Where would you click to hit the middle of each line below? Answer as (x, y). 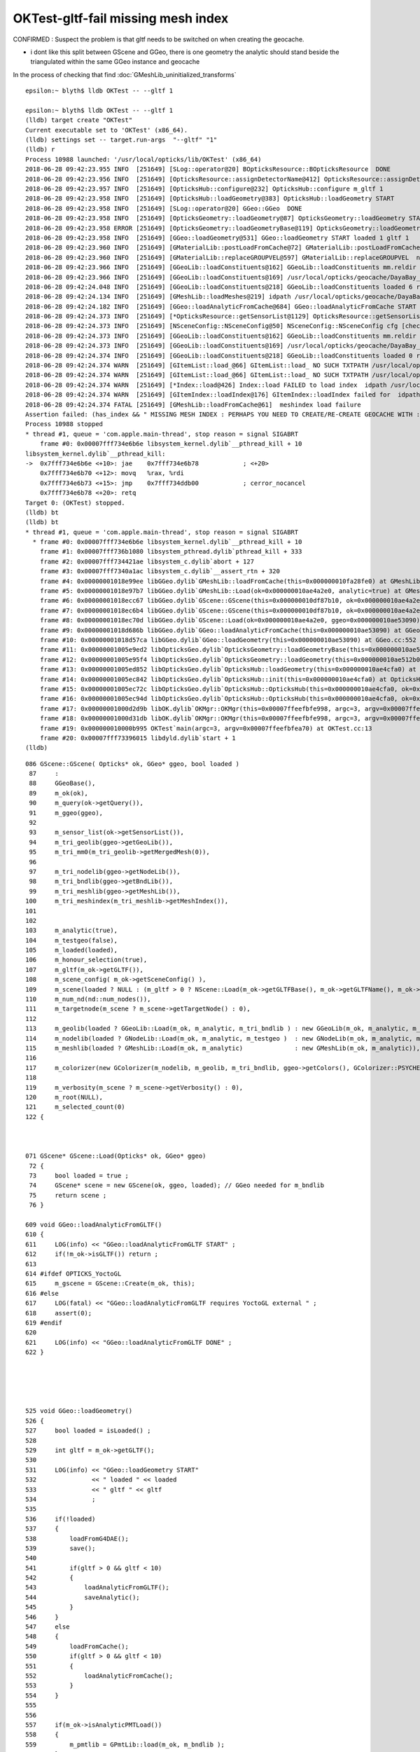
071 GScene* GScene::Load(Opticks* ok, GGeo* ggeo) (116, 1156)
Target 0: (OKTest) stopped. (75, 502)
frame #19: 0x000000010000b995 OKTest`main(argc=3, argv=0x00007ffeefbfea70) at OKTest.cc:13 (206, 728)
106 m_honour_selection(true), (86, 960)
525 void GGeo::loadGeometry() (79, 1411)
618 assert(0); (59, 1313)
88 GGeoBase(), (62, 783)
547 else (48, 1627)
